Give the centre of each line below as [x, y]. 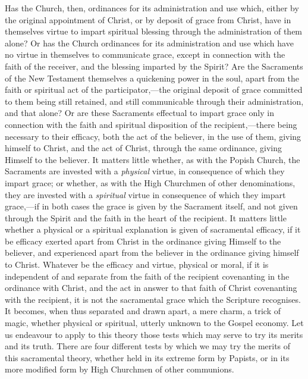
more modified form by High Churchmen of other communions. [120, 369]
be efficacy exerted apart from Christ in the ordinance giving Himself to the [143, 241]
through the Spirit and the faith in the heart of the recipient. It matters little [146, 217]
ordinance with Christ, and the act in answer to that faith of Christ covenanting [151, 288]
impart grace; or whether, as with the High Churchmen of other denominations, [150, 182]
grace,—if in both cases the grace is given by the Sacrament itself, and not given [151, 206]
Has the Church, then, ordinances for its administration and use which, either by [152, 8]
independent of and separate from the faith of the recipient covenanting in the [147, 276]
